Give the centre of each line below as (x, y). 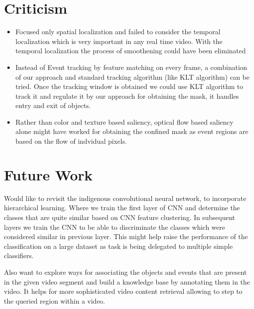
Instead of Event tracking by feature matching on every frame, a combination (131, 67)
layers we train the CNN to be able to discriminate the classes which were (115, 227)
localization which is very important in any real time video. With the (119, 41)
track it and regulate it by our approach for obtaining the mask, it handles (127, 96)
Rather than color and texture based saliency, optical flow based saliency (124, 121)
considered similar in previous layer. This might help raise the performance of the (126, 236)
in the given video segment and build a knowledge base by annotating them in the (127, 281)
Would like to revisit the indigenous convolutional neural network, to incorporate (125, 198)
